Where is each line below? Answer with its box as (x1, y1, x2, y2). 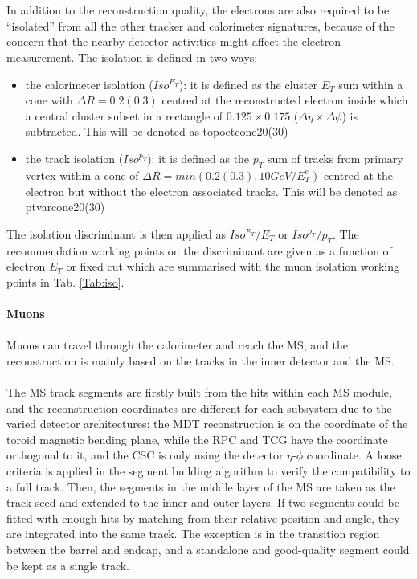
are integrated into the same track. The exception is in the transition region (6, 525, 380, 542)
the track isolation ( (25, 149, 124, 166)
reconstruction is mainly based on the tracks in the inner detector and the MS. (6, 352, 395, 369)
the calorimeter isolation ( (25, 75, 153, 92)
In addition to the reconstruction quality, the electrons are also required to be (6, 2, 390, 18)
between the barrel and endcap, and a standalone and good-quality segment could (6, 541, 410, 557)
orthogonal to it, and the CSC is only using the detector (6, 446, 284, 463)
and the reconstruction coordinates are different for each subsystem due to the (6, 399, 392, 416)
